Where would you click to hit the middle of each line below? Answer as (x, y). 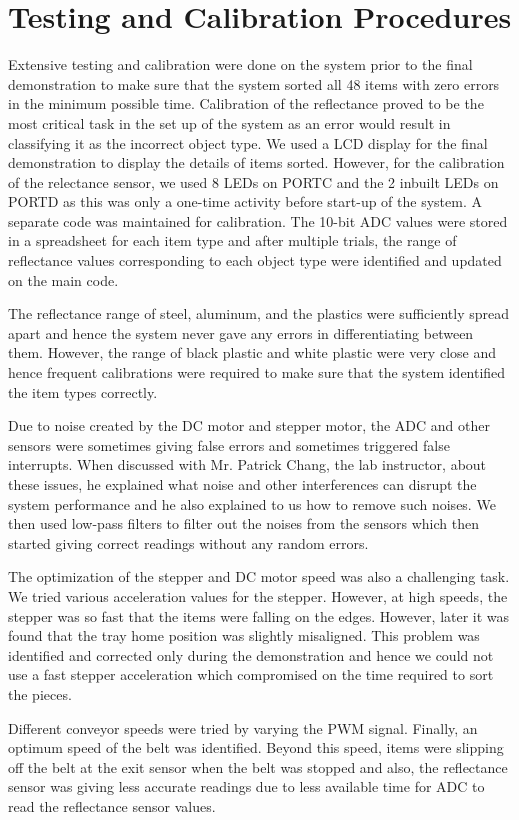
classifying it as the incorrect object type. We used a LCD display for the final (248, 142)
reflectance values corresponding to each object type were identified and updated (255, 260)
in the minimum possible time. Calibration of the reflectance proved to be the (246, 103)
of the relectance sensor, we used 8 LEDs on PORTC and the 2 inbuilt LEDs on (253, 181)
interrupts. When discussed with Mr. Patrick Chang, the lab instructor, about (247, 464)
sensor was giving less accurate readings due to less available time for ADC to (246, 786)
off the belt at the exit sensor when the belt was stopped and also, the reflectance (258, 766)
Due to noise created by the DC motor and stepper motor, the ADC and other (249, 425)
